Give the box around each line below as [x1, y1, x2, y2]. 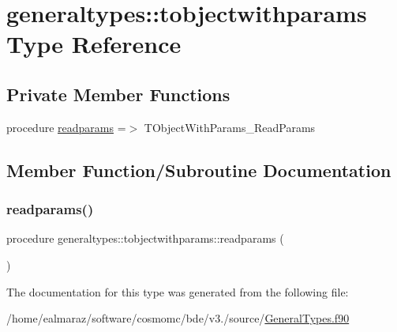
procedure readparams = [6, 119, 126, 135]
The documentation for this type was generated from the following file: [6, 283, 349, 300]
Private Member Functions [6, 81, 230, 106]
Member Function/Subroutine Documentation [6, 157, 391, 182]
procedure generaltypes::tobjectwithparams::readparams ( [6, 230, 284, 247]
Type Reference [6, 28, 182, 60]
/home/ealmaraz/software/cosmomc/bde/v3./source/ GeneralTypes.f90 [6, 310, 350, 326]
